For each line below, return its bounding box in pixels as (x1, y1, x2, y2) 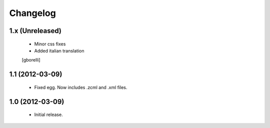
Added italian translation (34, 47, 84, 53)
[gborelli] (21, 57, 40, 63)
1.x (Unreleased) (9, 26, 62, 35)
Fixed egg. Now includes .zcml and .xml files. (34, 84, 127, 90)
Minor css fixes (34, 40, 66, 47)
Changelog (9, 7, 56, 18)
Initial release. (34, 111, 63, 117)
